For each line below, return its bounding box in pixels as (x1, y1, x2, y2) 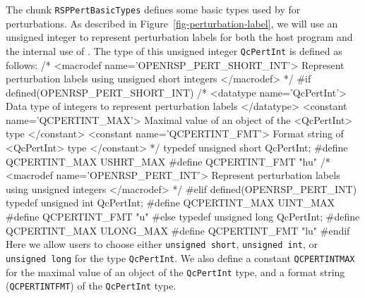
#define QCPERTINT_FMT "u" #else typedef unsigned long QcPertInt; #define (6, 209, 360, 224)
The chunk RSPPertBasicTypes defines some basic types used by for (6, 2, 301, 16)
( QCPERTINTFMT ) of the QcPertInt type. (6, 278, 176, 293)
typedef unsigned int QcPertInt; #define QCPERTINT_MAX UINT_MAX (6, 195, 335, 210)
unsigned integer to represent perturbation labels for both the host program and (6, 30, 353, 44)
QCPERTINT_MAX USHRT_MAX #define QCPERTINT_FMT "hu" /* (6, 154, 330, 168)
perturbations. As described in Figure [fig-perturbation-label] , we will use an (6, 15, 338, 30)
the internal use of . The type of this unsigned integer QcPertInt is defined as (6, 43, 342, 58)
